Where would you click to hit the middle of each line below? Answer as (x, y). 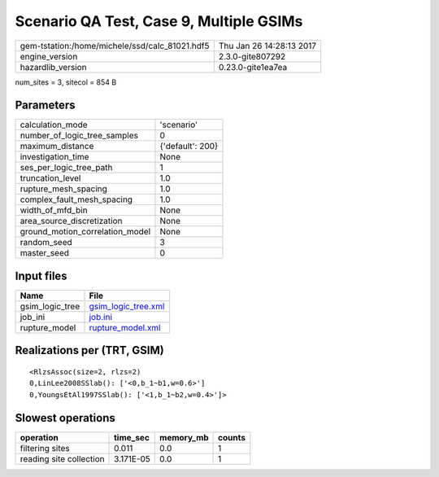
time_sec (132, 437)
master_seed (44, 253)
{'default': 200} (189, 147)
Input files (41, 276)
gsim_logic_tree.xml (127, 306)
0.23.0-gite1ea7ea (253, 67)
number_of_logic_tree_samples (79, 136)
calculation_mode (54, 125)
